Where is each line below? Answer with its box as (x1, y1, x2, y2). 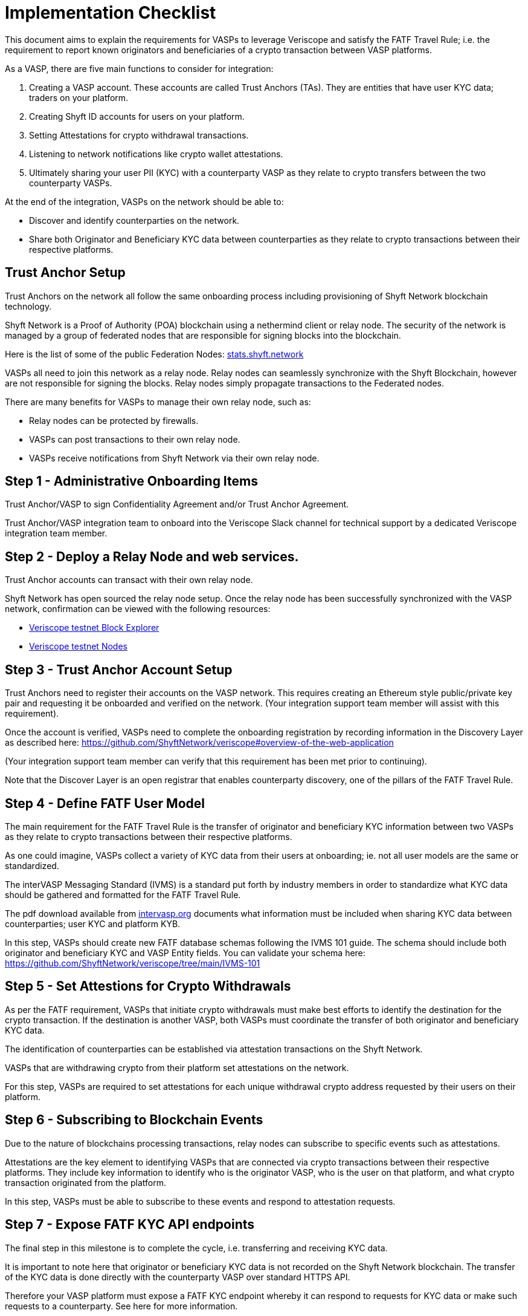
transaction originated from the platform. (5, 1177, 167, 1188)
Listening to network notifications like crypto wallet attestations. (29, 148, 283, 159)
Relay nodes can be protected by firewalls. (29, 415, 199, 426)
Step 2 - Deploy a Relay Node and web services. (5, 549, 299, 564)
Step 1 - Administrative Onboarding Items (5, 474, 258, 489)
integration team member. (5, 528, 108, 539)
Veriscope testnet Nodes (29, 641, 127, 652)
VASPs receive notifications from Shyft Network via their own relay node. (29, 452, 320, 463)
